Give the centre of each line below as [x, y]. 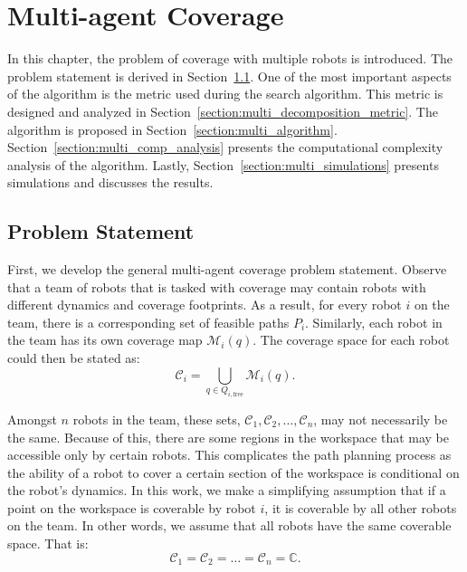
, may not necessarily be [381, 419]
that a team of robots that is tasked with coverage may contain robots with [217, 286]
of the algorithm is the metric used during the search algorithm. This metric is [225, 94]
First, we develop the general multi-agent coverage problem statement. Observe [227, 269]
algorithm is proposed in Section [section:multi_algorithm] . [172, 129]
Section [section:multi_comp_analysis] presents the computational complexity [225, 147]
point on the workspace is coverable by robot [132, 507]
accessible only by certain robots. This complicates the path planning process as [229, 455]
